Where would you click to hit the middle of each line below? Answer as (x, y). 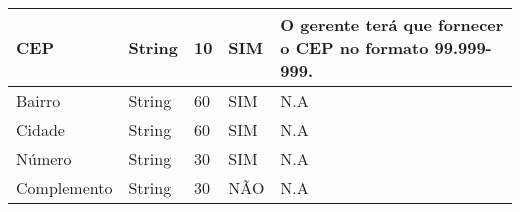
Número (44, 158)
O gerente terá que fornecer (392, 24)
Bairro (38, 100)
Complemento (64, 187)
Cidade (40, 129)
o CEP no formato (354, 47)
